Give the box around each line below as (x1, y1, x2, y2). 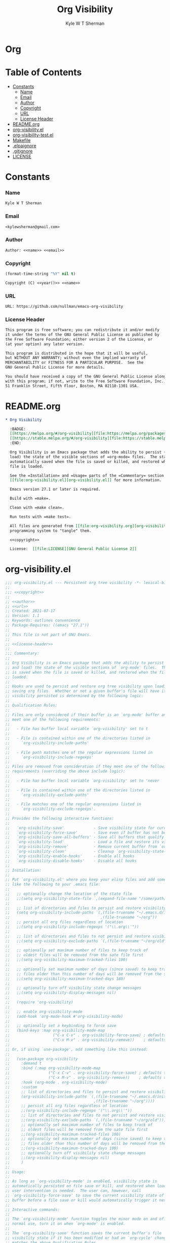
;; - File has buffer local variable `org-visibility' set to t (5, 726, 148, 732)
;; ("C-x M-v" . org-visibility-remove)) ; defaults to (5, 1075, 168, 1080)
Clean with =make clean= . (10, 505, 65, 510)
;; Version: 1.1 (5, 613, 39, 618)
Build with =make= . (10, 496, 51, 501)
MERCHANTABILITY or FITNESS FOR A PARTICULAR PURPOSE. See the (5, 360, 144, 365)
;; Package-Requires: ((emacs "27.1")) (5, 623, 90, 628)
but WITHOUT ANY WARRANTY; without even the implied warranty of (5, 355, 146, 360)
